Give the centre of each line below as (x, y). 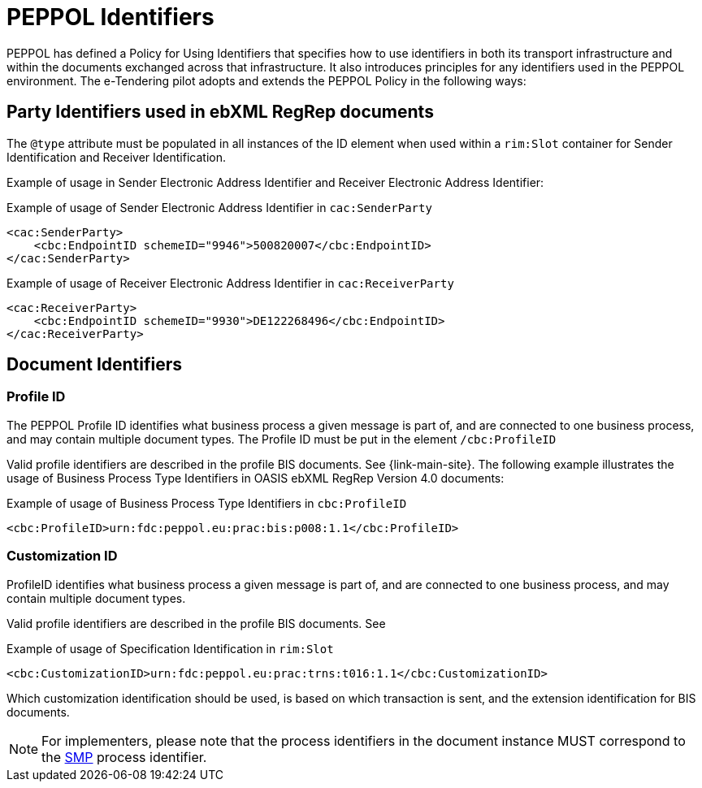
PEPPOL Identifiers (110, 17)
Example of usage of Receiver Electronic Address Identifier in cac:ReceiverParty (230, 283)
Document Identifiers (95, 365)
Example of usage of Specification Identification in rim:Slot (170, 648)
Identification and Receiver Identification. (116, 157)
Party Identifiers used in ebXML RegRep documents (220, 112)
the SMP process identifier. (124, 757)
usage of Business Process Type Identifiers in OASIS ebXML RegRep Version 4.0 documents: (256, 478)
